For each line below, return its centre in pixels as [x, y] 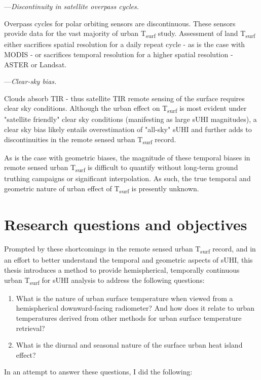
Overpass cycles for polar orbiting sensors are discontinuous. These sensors [120, 23]
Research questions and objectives [126, 224]
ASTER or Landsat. [35, 64]
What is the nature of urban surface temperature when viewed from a [124, 298]
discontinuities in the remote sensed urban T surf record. [90, 140]
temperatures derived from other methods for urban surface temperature [129, 318]
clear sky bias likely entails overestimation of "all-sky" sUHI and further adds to [128, 129]
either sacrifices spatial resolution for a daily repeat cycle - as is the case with [125, 44]
